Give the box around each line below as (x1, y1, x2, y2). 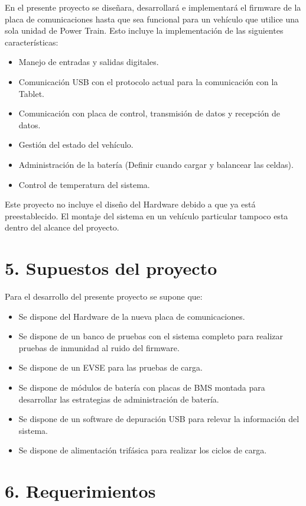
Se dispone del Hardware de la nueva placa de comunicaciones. (18, 310, 245, 322)
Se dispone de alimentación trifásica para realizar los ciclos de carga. (18, 444, 267, 456)
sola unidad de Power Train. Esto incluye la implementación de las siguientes (5, 24, 284, 37)
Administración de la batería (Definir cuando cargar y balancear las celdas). (18, 158, 294, 170)
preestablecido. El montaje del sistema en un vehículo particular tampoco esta (5, 209, 288, 222)
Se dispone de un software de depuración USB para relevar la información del (18, 413, 300, 425)
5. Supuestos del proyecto (5, 256, 217, 280)
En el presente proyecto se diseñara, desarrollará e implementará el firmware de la (5, 1, 301, 13)
